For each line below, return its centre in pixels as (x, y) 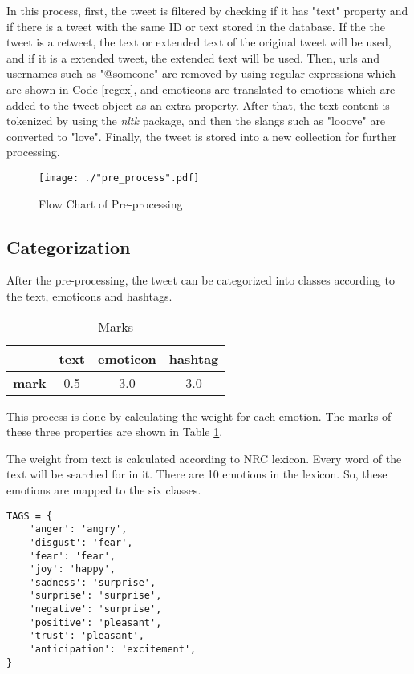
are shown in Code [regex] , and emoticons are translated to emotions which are (201, 89)
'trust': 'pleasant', (87, 636)
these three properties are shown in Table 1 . (115, 432)
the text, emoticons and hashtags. (89, 295)
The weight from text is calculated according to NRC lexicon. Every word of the (204, 458)
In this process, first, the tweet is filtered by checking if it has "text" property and (207, 10)
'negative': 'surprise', (95, 609)
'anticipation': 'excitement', (113, 650)
